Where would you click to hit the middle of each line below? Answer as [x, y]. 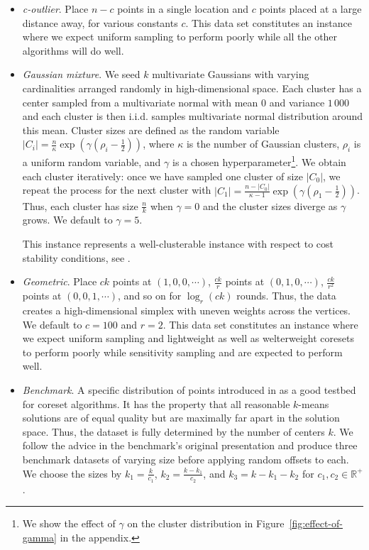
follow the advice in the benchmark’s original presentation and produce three [190, 445]
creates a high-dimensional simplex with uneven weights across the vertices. [187, 310]
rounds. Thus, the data [286, 296]
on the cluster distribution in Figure [206, 523]
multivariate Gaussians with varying [231, 74]
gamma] [40, 537]
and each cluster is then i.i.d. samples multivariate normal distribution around [193, 116]
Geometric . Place [60, 281]
